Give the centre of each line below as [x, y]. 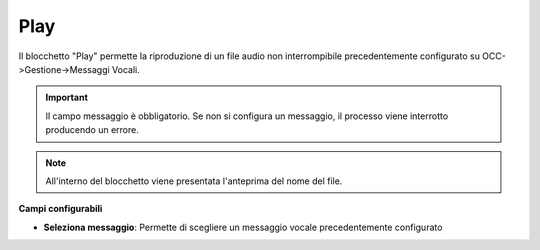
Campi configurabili [60, 209]
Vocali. [125, 69]
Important [67, 97]
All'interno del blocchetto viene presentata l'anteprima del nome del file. [194, 181]
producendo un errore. [92, 130]
